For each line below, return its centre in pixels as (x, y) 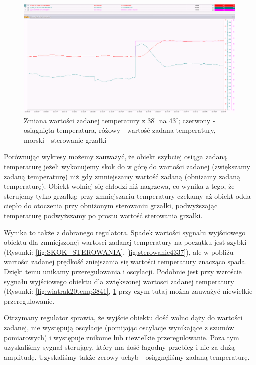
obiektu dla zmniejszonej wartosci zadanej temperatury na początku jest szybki (125, 242)
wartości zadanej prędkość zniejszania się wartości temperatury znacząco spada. (126, 261)
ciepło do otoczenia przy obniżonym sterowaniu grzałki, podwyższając (111, 205)
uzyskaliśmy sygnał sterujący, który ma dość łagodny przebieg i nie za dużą (119, 347)
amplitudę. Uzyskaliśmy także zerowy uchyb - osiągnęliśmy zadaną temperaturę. (127, 356)
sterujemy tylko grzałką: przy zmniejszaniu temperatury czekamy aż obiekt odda (127, 195)
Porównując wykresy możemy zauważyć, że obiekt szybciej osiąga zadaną (116, 157)
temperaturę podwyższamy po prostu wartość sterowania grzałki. (103, 215)
